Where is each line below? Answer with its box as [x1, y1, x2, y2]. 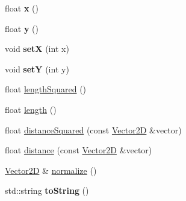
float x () [5, 2, 39, 14]
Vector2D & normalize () [5, 164, 97, 176]
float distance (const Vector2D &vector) [5, 144, 152, 156]
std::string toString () [5, 184, 89, 197]
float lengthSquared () [5, 83, 87, 95]
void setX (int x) [5, 42, 69, 55]
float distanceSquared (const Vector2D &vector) [5, 123, 182, 136]
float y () [5, 22, 39, 34]
